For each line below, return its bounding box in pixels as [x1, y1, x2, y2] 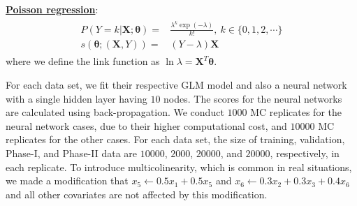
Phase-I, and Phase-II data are [6, 146, 138, 161]
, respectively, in [270, 146, 340, 161]
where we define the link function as [6, 54, 160, 68]
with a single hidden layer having [6, 91, 147, 105]
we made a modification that [6, 173, 129, 188]
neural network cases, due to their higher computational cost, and [6, 118, 287, 133]
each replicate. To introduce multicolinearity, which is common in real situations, [6, 159, 352, 174]
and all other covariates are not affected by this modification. [6, 186, 268, 201]
